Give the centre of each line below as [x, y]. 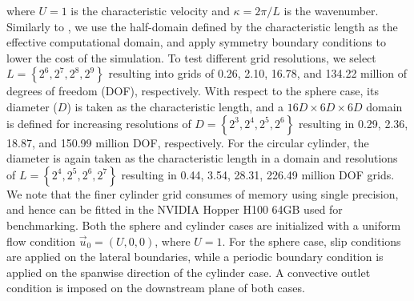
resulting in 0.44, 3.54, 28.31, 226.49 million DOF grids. [258, 174]
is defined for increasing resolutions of [99, 123]
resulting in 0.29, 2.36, [353, 123]
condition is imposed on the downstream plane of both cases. [156, 288]
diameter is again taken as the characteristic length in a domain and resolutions [202, 158]
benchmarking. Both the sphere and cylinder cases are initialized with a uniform [204, 225]
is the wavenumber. [331, 10]
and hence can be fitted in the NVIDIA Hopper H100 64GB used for [175, 209]
